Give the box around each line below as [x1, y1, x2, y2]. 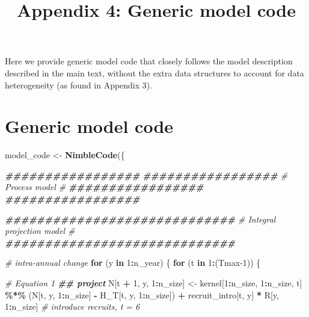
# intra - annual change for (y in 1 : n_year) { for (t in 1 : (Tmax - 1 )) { [5, 256, 261, 269]
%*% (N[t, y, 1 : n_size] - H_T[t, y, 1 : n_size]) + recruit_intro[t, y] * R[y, [5, 288, 280, 301]
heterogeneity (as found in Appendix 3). [5, 78, 153, 91]
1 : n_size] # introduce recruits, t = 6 [5, 300, 140, 313]
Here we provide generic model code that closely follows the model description [5, 55, 293, 67]
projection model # [5, 224, 75, 237]
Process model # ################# [5, 180, 204, 193]
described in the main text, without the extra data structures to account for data [5, 66, 304, 79]
